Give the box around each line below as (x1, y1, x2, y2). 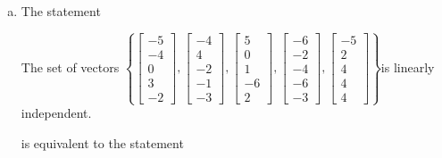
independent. (21, 104, 92, 122)
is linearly (380, 57, 435, 76)
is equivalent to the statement (21, 133, 184, 152)
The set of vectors (21, 57, 120, 76)
